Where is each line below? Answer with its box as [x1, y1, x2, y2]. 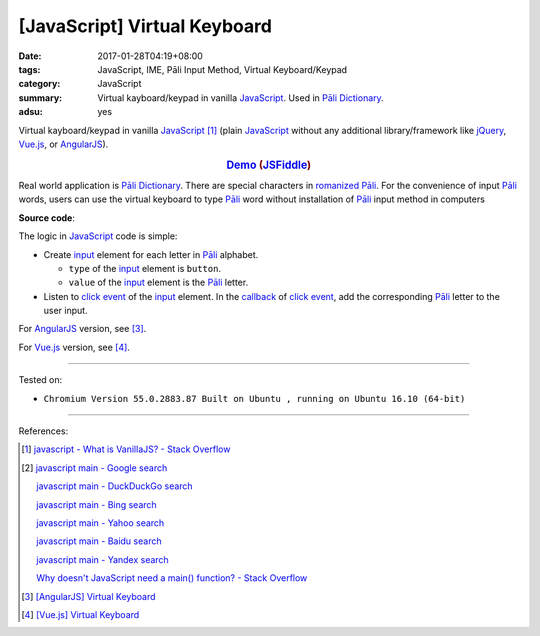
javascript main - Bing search [36, 498, 157, 510]
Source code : [18, 211, 75, 224]
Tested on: [18, 374, 63, 386]
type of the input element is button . [68, 262, 222, 274]
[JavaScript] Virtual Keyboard [18, 15, 272, 37]
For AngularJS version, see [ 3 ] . [18, 323, 147, 335]
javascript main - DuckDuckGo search [36, 480, 194, 492]
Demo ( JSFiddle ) [226, 158, 312, 172]
